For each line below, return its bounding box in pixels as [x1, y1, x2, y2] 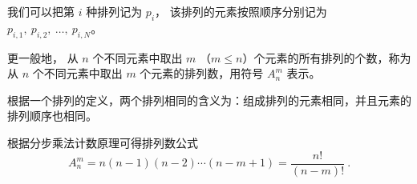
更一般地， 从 [7, 49, 79, 66]
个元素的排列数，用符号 [140, 65, 264, 82]
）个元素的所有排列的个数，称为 [242, 49, 411, 66]
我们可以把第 [7, 3, 75, 19]
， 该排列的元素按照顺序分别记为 [155, 3, 327, 19]
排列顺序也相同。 [7, 107, 97, 124]
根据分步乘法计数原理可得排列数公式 [7, 134, 198, 150]
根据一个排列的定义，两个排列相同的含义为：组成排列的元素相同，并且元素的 [7, 91, 411, 108]
